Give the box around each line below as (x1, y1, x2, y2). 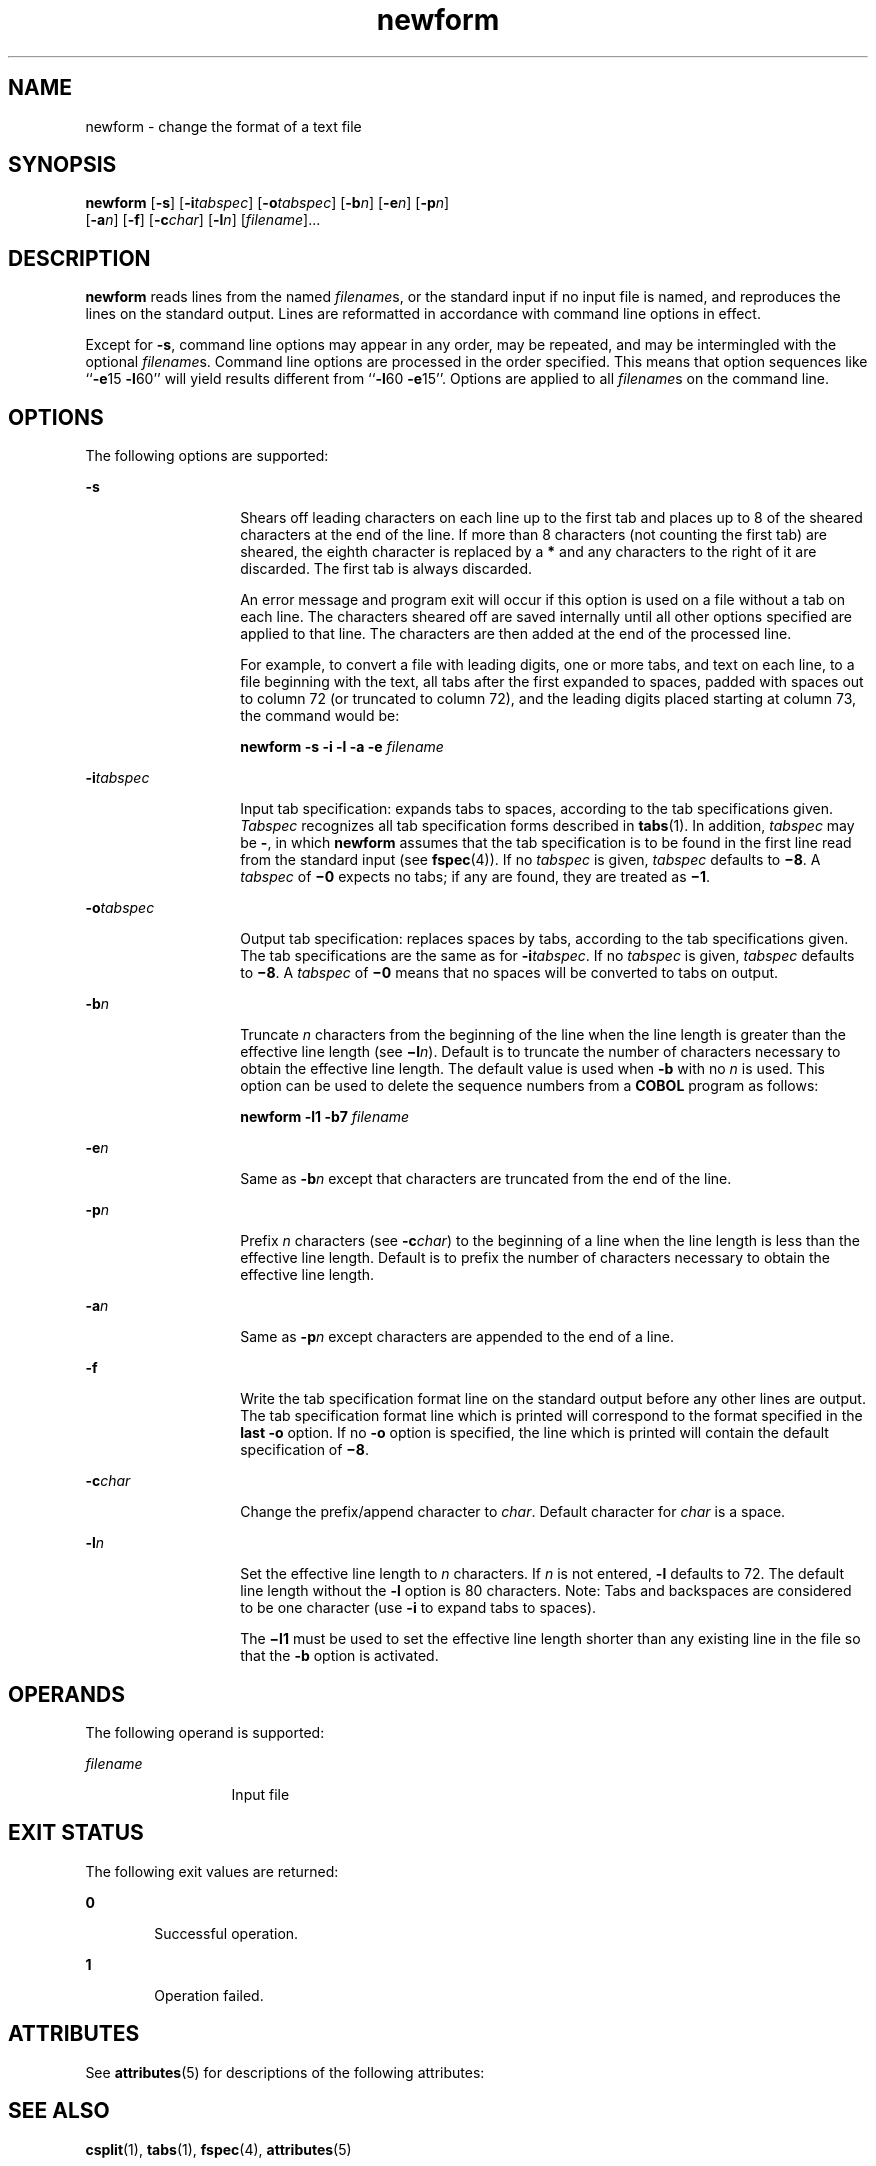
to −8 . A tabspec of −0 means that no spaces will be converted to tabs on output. (240, 964, 779, 982)
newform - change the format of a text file (85, 117, 362, 135)
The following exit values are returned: (85, 1862, 339, 1880)
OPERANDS (8, 1681, 125, 1707)
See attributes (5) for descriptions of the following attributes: (85, 2063, 485, 2081)
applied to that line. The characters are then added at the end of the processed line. (240, 625, 792, 643)
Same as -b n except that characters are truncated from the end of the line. (240, 1170, 732, 1188)
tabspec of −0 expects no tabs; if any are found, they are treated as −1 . (240, 868, 711, 886)
